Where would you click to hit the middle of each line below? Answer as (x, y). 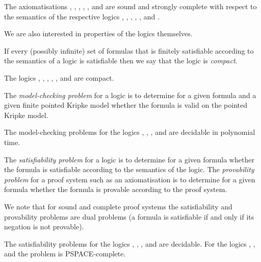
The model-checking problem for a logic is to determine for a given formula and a (130, 95)
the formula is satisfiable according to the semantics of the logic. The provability (129, 169)
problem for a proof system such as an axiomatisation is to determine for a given (130, 179)
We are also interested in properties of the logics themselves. (98, 33)
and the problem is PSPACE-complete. (65, 254)
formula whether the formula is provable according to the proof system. (116, 189)
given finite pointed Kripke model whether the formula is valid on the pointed (126, 105)
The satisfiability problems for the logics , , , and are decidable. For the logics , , (130, 243)
